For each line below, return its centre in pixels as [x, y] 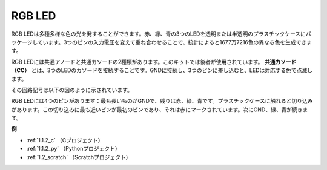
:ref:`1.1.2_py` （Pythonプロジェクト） [73, 149]
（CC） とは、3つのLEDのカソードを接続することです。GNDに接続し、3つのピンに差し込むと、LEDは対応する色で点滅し [162, 70]
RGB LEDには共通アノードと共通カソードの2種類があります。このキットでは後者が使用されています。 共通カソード [154, 62]
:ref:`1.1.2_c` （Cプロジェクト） [65, 140]
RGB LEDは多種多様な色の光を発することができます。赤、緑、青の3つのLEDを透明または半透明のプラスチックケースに [158, 34]
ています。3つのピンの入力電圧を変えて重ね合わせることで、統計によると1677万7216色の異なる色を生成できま [174, 42]
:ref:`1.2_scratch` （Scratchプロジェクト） [79, 157]
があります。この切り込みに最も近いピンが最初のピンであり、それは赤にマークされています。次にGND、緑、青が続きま [160, 110]
